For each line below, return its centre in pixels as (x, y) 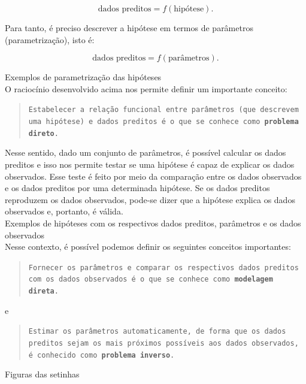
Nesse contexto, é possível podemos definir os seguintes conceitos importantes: (148, 247)
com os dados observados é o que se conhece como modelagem (151, 279)
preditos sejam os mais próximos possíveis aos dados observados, (163, 343)
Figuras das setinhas (42, 374)
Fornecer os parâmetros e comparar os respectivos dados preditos (163, 267)
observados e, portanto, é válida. (64, 211)
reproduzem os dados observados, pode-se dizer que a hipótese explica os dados (150, 199)
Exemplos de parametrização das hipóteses (83, 77)
